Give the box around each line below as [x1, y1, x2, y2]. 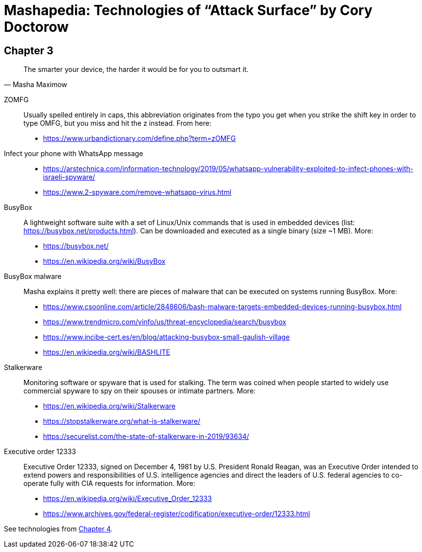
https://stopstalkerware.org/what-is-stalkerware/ [43, 417, 200, 426]
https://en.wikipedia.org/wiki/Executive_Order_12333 [43, 494, 212, 503]
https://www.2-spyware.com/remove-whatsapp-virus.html [43, 188, 232, 197]
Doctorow [4, 19, 69, 35]
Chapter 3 [4, 44, 54, 57]
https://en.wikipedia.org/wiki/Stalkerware [43, 402, 176, 411]
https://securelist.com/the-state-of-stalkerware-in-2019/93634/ [43, 432, 249, 441]
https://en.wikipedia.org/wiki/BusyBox [43, 257, 166, 266]
